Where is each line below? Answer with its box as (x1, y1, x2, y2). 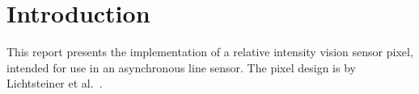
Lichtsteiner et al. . (6, 75, 103, 92)
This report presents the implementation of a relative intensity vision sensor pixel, (6, 43, 413, 60)
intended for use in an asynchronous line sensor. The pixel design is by (6, 59, 356, 76)
